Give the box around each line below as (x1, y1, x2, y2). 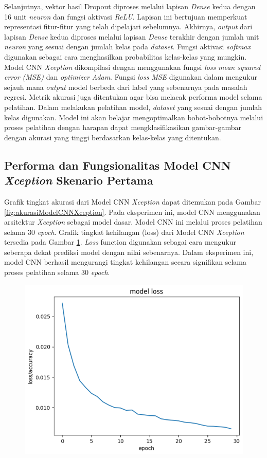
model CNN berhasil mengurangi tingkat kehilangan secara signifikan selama (4, 257, 247, 267)
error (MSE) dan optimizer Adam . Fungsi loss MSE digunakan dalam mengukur (4, 71, 257, 82)
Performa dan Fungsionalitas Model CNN (4, 157, 231, 173)
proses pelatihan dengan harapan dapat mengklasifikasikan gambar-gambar (4, 122, 241, 133)
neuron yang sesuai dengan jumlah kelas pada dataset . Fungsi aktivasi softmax (4, 41, 251, 52)
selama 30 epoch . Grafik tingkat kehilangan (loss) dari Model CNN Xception (4, 226, 244, 237)
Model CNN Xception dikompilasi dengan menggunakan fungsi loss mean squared (4, 61, 261, 72)
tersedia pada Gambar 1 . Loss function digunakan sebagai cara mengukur (4, 236, 237, 247)
